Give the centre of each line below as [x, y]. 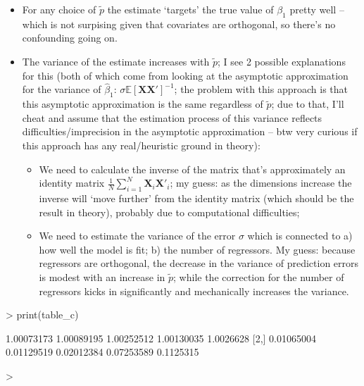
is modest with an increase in [102, 276]
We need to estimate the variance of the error [137, 236]
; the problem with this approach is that [261, 89]
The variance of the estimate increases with [116, 61]
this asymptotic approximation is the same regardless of [143, 104]
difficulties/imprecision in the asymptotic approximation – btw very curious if [190, 131]
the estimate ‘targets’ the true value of [190, 9]
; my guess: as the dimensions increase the [261, 183]
